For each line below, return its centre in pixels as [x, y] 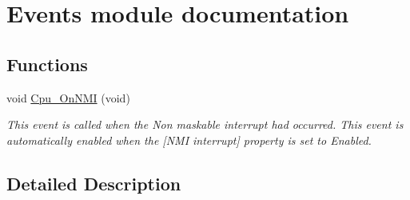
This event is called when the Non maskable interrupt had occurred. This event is [205, 124]
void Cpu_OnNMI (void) [68, 97]
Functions [47, 64]
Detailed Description [94, 183]
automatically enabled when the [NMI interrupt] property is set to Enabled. [189, 140]
